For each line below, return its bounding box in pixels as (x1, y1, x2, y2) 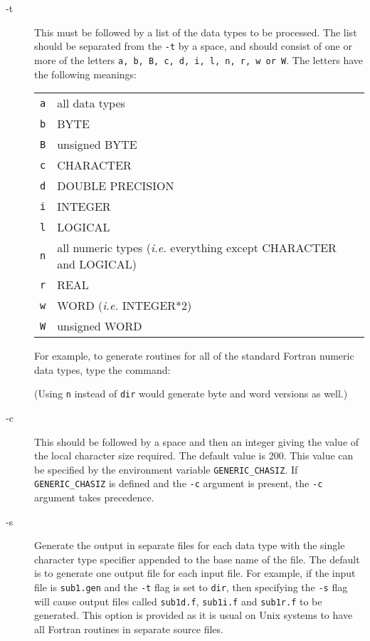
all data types (57, 95, 125, 112)
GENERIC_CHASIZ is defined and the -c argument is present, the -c (34, 476, 323, 491)
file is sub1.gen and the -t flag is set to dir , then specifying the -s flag (34, 580, 348, 594)
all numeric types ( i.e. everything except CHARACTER (57, 239, 337, 256)
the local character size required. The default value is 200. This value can (34, 448, 354, 463)
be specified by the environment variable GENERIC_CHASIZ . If (34, 462, 298, 476)
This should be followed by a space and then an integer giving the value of (34, 434, 359, 449)
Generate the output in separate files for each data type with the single (34, 538, 345, 553)
